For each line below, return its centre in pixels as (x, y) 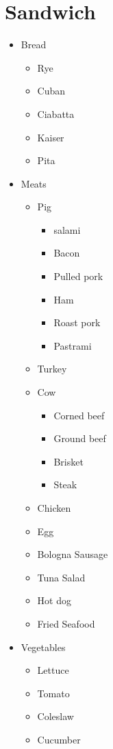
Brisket (68, 461)
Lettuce (53, 670)
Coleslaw (55, 716)
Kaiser (51, 137)
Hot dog (54, 600)
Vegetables (43, 647)
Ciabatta (56, 113)
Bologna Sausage (73, 554)
